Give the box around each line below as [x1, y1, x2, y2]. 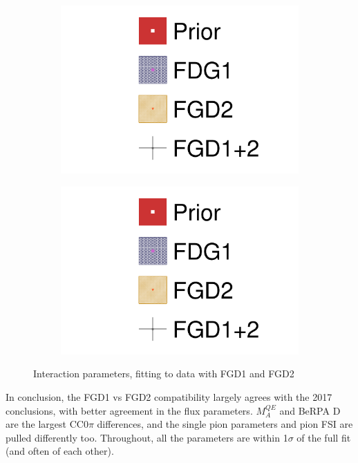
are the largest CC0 [6, 417, 88, 431]
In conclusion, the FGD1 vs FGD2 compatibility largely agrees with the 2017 [6, 390, 332, 404]
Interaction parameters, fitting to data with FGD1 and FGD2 [33, 366, 294, 381]
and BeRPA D [279, 403, 341, 417]
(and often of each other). [6, 444, 114, 458]
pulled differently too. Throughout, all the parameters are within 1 [6, 430, 288, 444]
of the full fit [296, 430, 351, 444]
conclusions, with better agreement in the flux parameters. [6, 403, 253, 417]
